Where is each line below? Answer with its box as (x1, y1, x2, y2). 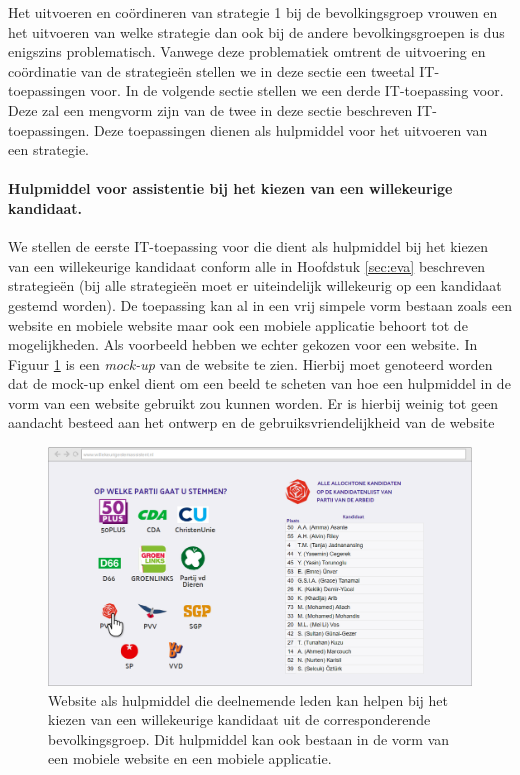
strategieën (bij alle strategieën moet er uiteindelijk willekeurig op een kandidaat (8, 275, 502, 296)
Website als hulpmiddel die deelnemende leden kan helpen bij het (48, 689, 448, 710)
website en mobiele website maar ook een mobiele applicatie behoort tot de (8, 314, 468, 335)
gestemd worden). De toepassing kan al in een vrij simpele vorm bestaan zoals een (8, 294, 512, 315)
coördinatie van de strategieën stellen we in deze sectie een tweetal (8, 60, 415, 81)
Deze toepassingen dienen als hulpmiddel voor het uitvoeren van (94, 119, 488, 140)
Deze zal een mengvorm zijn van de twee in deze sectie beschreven (8, 99, 413, 120)
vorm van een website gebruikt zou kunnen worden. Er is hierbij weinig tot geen (8, 392, 499, 413)
